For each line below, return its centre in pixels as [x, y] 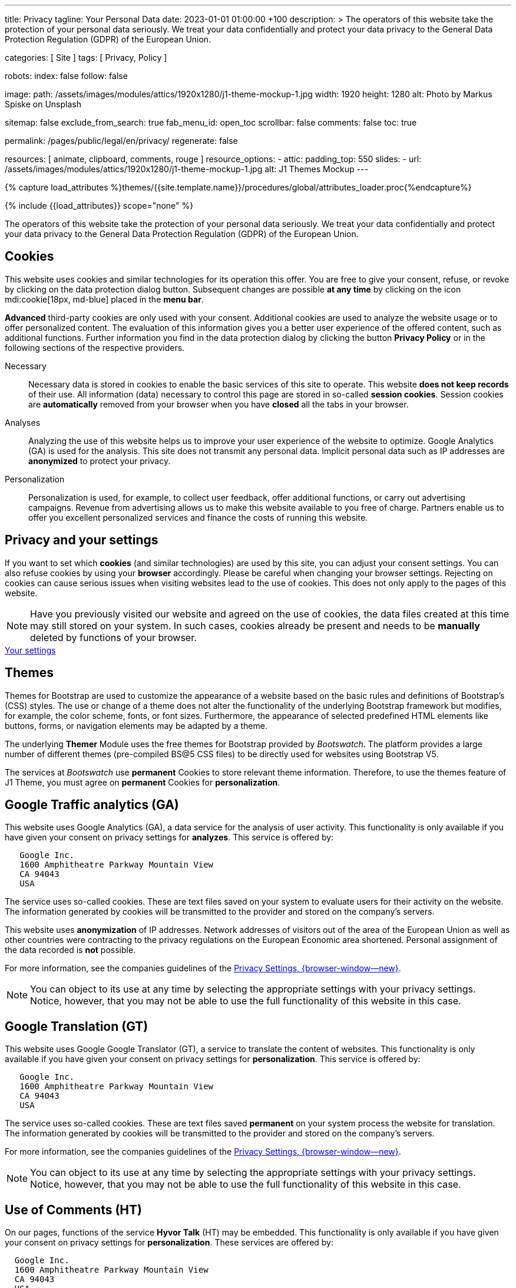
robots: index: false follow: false [66, 76]
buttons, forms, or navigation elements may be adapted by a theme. [136, 725]
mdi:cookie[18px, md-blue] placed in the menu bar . [104, 299]
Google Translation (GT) [77, 1026]
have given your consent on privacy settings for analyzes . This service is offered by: [169, 837]
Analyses [23, 422]
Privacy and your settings [82, 540]
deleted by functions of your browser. [113, 637]
